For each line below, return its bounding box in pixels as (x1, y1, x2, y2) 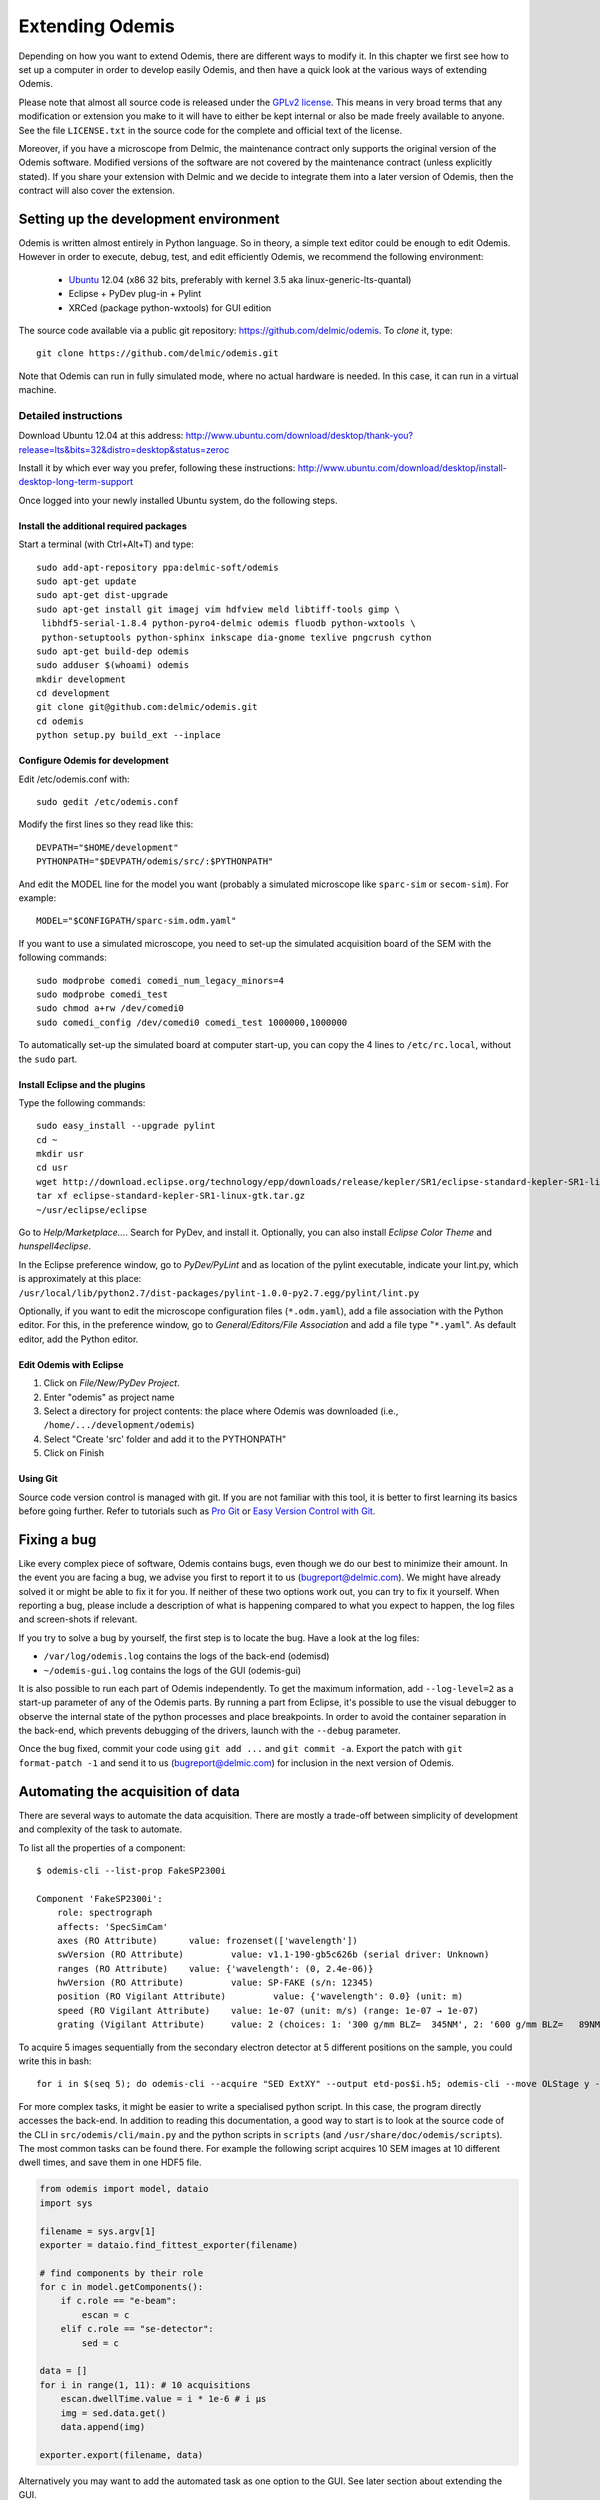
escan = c (81, 2309, 130, 2320)
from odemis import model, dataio (39, 2183, 209, 2195)
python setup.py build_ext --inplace (36, 730, 222, 741)
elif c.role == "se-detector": (60, 2323, 214, 2335)
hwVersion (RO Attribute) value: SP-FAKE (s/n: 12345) (56, 1977, 374, 1989)
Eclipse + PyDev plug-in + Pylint (68, 288, 202, 300)
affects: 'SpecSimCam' (56, 1921, 169, 1932)
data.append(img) (60, 2421, 146, 2432)
